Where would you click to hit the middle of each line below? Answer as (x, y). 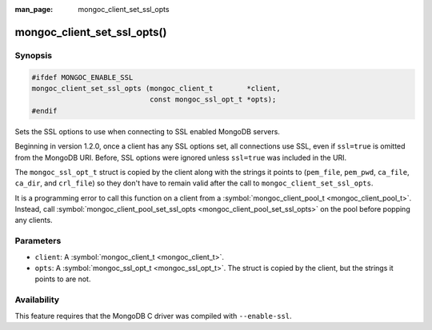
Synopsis (33, 55)
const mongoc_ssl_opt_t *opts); (213, 99)
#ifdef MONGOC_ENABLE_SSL (82, 77)
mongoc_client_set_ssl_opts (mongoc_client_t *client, (156, 88)
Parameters (38, 241)
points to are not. (63, 279)
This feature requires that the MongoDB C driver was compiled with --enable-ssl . (153, 316)
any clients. (34, 221)
